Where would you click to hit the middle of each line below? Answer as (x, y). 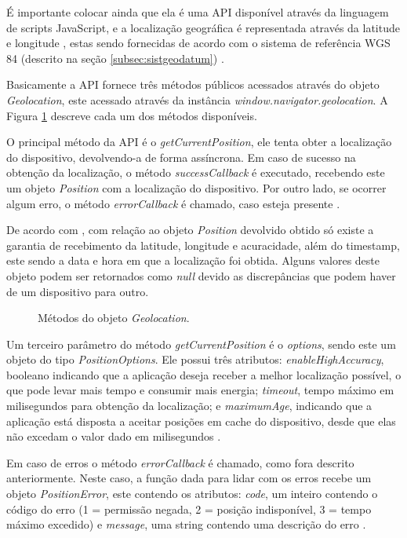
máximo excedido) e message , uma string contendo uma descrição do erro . (186, 524)
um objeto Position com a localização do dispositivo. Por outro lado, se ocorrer (196, 187)
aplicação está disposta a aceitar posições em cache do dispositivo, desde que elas (201, 421)
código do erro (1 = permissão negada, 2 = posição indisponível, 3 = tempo (189, 509)
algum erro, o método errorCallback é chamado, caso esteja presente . (173, 203)
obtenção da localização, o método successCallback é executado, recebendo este (196, 172)
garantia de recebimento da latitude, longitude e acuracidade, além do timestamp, (203, 245)
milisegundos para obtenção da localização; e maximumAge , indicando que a (189, 406)
